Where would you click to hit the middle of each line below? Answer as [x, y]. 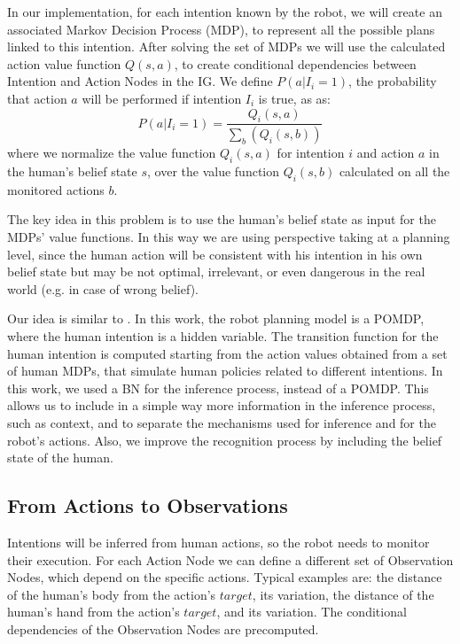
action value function [64, 63]
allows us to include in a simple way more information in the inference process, [222, 405]
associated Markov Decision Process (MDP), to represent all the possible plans [221, 29]
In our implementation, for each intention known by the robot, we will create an [225, 12]
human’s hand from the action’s [94, 612]
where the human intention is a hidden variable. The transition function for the [223, 335]
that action [37, 98]
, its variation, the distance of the [343, 594]
